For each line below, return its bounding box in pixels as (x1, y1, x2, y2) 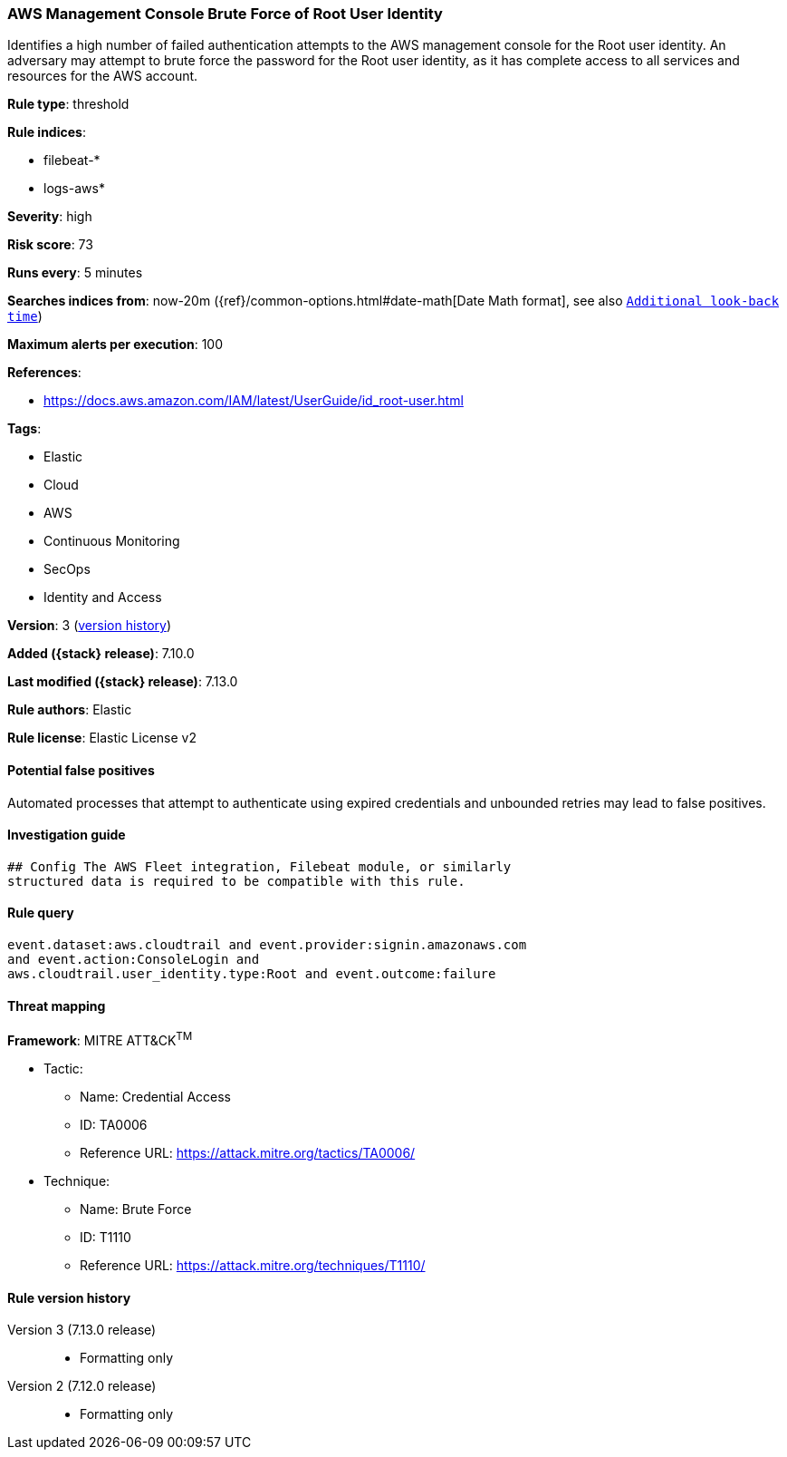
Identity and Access (43, 589, 162, 606)
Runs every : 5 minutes (7, 265, 143, 281)
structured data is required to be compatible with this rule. (7, 873, 465, 889)
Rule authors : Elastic (7, 702, 132, 718)
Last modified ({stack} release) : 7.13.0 (7, 674, 238, 690)
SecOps (43, 561, 91, 578)
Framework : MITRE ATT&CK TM (7, 1030, 193, 1048)
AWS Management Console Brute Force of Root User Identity (7, 5, 443, 23)
